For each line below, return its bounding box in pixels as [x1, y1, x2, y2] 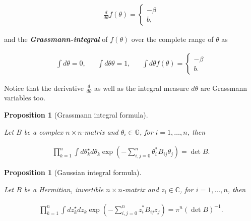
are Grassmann [200, 82, 247, 93]
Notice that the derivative [4, 82, 84, 93]
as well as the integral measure [94, 82, 189, 93]
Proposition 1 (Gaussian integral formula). [4, 167, 142, 178]
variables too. [4, 92, 45, 103]
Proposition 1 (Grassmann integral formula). [4, 109, 148, 120]
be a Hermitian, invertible [24, 184, 104, 194]
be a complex [24, 126, 64, 137]
